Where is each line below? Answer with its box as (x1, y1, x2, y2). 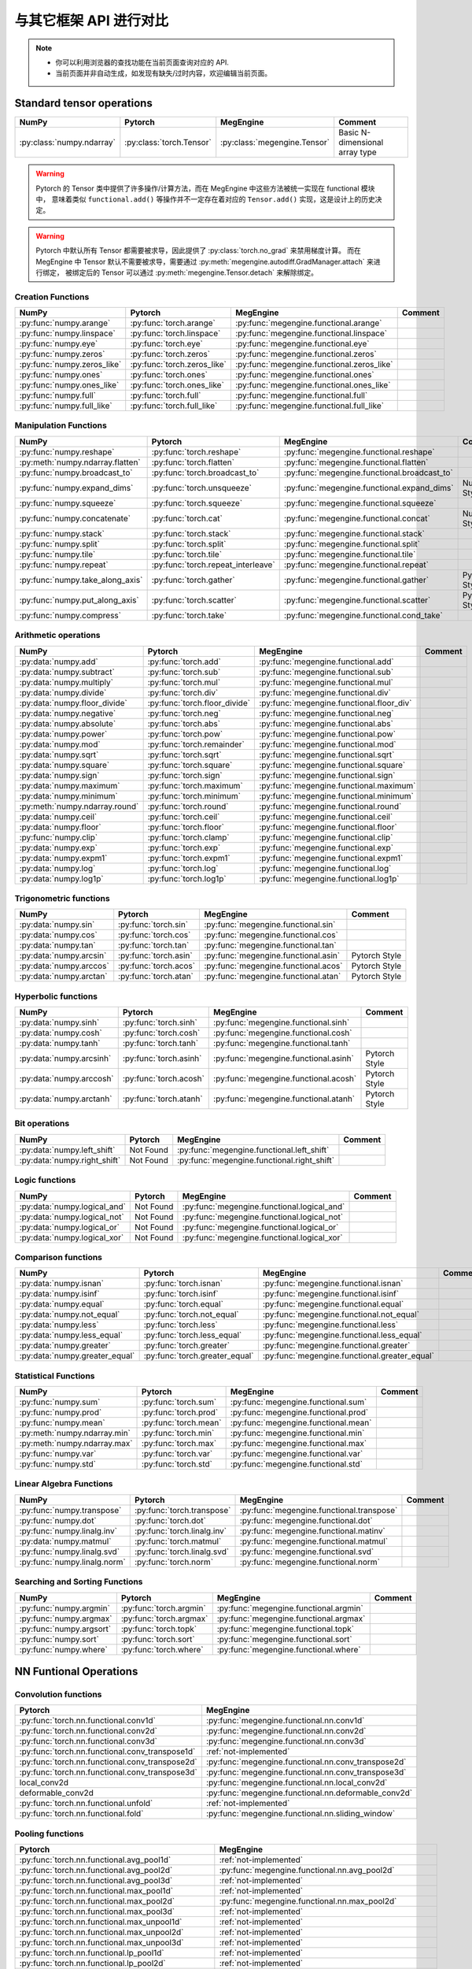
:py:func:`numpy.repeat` (19, 559, 109, 570)
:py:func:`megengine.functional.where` (216, 1644, 361, 1655)
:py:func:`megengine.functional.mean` (230, 1418, 372, 1429)
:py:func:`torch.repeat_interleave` (151, 559, 275, 570)
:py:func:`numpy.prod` (19, 1407, 102, 1418)
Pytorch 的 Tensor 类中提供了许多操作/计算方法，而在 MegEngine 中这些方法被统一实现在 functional (35, 184, 360, 193)
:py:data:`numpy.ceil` (19, 811, 98, 822)
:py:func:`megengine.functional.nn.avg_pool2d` (219, 1865, 395, 1876)
